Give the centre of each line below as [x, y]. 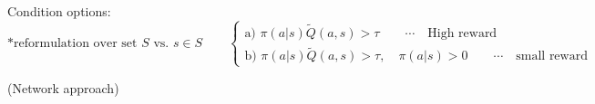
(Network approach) [63, 87]
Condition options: [59, 11]
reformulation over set [76, 43]
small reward [552, 57]
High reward [462, 34]
